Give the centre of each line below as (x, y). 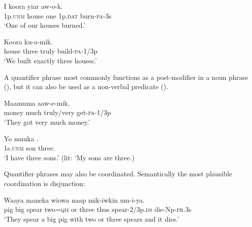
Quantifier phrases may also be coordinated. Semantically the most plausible (118, 174)
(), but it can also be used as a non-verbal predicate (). (86, 86)
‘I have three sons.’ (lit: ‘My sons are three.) (69, 157)
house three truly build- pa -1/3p (51, 51)
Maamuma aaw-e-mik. (37, 103)
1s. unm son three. (30, 148)
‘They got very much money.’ (47, 122)
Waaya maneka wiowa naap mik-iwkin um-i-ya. (74, 199)
